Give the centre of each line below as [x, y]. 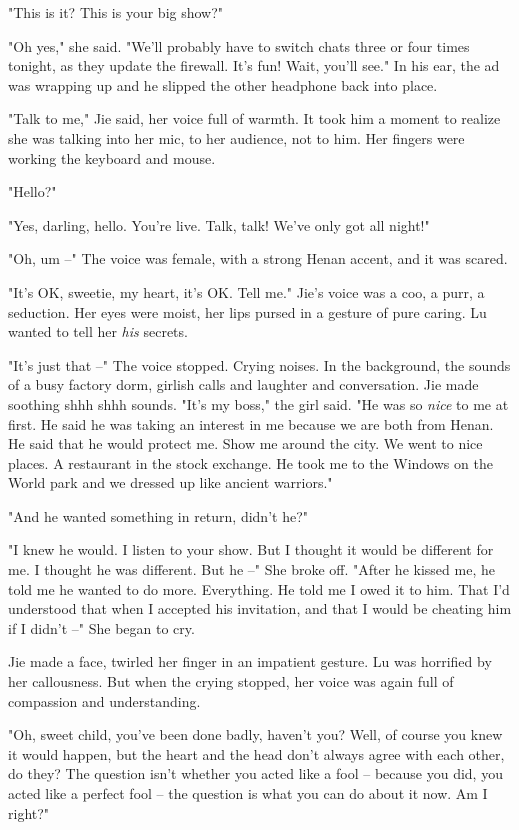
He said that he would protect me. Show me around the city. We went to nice [245, 443]
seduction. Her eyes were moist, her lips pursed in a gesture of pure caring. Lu [247, 311]
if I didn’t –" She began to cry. [101, 627]
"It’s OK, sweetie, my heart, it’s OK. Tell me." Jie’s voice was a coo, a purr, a [246, 291]
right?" [29, 812]
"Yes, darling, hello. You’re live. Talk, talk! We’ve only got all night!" [219, 224]
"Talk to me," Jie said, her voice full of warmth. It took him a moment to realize [254, 118]
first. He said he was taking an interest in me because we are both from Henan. [251, 423]
